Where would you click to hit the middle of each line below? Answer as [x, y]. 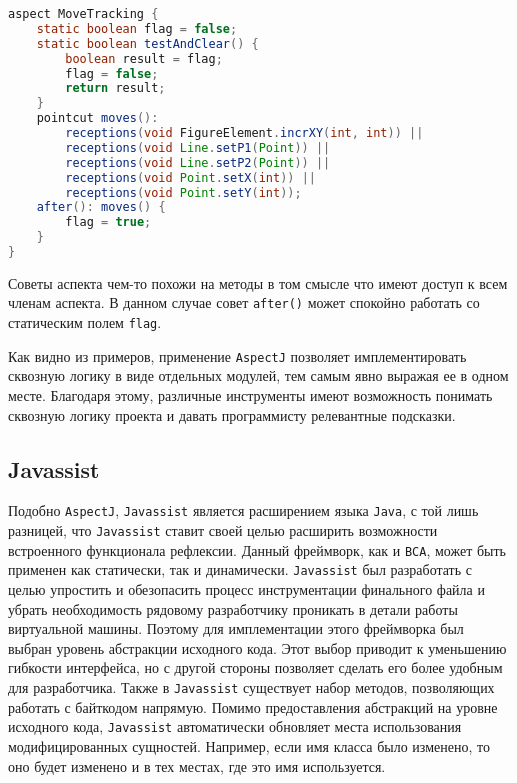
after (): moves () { [101, 207]
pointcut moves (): [97, 118]
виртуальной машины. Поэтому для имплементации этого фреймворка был [236, 628]
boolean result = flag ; [144, 58]
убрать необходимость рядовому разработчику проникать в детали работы [233, 608]
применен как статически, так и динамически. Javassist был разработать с [240, 569]
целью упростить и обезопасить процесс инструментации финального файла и [246, 589]
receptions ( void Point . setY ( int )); [183, 192]
